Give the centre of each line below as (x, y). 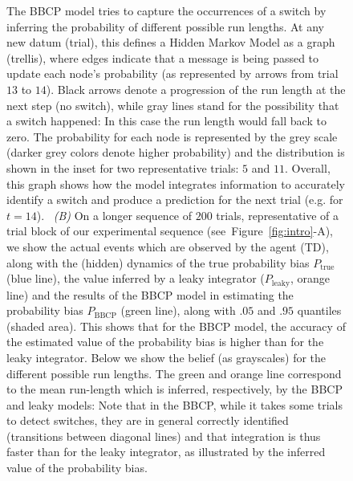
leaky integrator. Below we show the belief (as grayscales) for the (166, 357)
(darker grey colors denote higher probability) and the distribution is (176, 152)
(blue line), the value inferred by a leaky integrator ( (136, 278)
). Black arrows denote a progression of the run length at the (196, 89)
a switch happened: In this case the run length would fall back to (166, 121)
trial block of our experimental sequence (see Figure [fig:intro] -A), (170, 231)
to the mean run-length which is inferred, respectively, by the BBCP (174, 389)
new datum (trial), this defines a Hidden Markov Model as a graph (171, 42)
